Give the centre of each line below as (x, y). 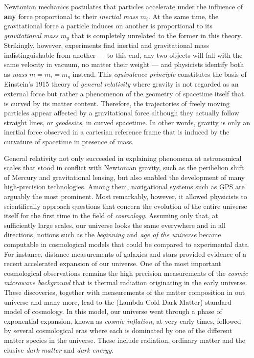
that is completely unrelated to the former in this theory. (157, 35)
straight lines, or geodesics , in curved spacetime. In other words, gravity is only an (127, 122)
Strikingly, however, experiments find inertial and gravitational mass (106, 45)
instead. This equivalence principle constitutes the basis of (160, 74)
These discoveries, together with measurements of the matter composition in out (125, 292)
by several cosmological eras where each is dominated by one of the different (118, 330)
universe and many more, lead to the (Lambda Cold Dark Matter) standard (118, 302)
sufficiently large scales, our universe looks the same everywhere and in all (115, 225)
